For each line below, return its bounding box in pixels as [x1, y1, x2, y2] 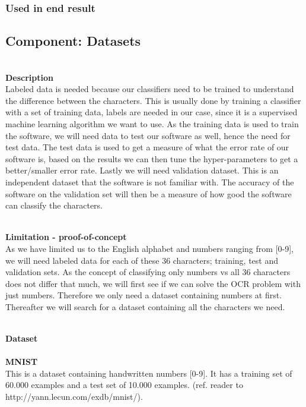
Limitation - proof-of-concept [5, 231, 127, 243]
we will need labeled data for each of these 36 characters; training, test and [5, 254, 279, 266]
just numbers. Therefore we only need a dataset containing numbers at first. [5, 289, 282, 301]
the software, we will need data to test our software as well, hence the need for [5, 129, 291, 141]
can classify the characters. [5, 199, 103, 212]
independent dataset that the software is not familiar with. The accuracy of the [5, 175, 294, 188]
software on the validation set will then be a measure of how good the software [5, 187, 292, 200]
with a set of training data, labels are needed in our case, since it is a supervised [5, 106, 298, 118]
